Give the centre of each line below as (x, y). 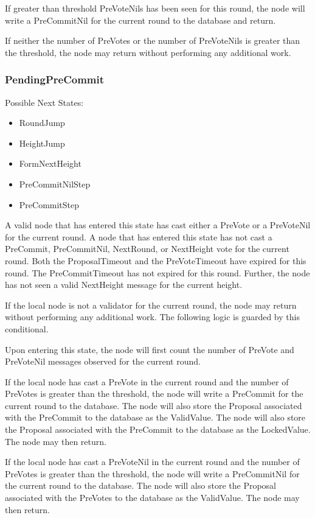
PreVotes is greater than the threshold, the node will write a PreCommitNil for (152, 473)
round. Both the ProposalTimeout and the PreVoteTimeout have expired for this (156, 260)
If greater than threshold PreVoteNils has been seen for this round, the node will (155, 8)
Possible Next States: (44, 102)
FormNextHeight (50, 163)
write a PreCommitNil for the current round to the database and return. (140, 20)
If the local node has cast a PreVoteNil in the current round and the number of (152, 462)
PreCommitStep (49, 204)
